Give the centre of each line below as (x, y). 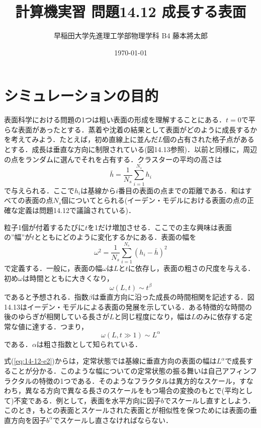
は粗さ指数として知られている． (89, 344)
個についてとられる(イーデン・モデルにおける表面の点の (154, 200)
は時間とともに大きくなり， (68, 278)
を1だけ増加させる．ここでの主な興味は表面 (160, 227)
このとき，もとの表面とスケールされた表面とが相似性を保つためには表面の (127, 410)
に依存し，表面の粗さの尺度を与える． (191, 268)
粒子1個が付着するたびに (45, 227)
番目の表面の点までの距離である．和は (182, 190)
